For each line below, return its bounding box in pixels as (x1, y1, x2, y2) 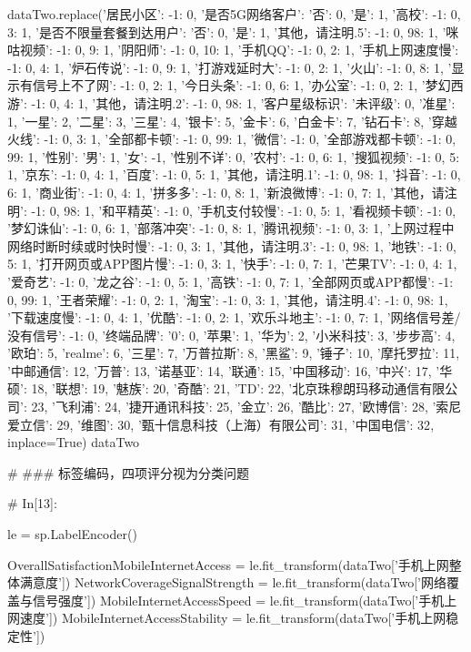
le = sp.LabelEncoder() (7, 525, 137, 544)
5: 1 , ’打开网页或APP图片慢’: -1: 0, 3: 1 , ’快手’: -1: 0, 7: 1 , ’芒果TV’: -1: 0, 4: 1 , (7, 254, 457, 273)
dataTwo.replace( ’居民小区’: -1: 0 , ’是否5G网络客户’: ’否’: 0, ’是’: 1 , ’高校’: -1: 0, (7, 5, 461, 23)
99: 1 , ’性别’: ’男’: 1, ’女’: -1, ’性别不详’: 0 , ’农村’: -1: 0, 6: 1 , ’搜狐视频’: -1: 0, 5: (7, 147, 460, 166)
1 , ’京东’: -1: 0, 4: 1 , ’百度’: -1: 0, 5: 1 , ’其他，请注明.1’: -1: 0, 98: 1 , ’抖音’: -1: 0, (7, 165, 461, 184)
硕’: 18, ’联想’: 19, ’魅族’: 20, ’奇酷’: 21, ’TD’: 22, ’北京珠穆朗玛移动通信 (7, 379, 420, 398)
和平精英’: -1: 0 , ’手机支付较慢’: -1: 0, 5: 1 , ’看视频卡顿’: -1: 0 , (102, 200, 456, 219)
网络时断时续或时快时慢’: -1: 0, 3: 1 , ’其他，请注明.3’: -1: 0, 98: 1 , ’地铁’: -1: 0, (7, 236, 456, 255)
